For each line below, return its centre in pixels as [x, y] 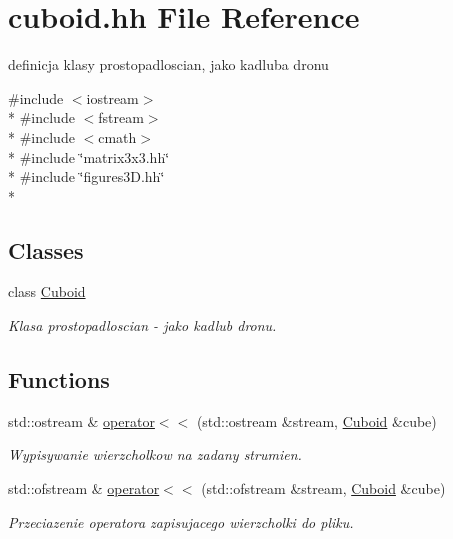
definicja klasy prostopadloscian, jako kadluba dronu [168, 64]
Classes [46, 249]
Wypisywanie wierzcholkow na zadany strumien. [155, 454]
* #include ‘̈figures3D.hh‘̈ [86, 176]
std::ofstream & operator [84, 488]
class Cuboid [47, 291]
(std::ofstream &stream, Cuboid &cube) [323, 488]
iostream [112, 97]
